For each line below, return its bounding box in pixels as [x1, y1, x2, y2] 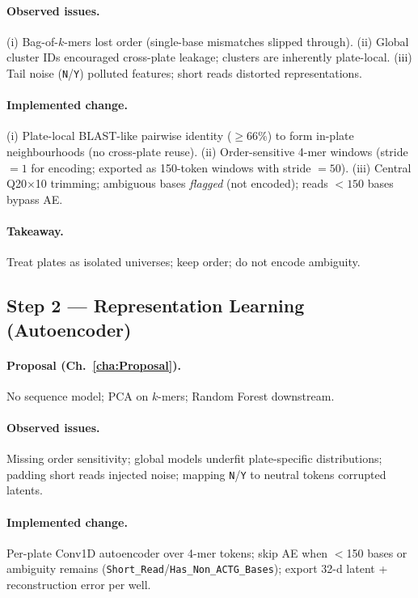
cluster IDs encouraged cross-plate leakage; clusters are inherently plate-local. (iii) [6, 49, 412, 66]
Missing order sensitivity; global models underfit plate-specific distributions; [6, 450, 382, 467]
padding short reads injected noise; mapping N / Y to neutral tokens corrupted [6, 465, 386, 482]
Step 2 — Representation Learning [6, 293, 305, 318]
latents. [6, 481, 43, 498]
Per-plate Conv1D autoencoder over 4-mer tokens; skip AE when [6, 544, 328, 561]
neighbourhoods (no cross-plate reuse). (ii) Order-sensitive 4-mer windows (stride [6, 143, 408, 160]
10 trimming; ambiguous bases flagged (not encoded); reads [35, 175, 328, 192]
